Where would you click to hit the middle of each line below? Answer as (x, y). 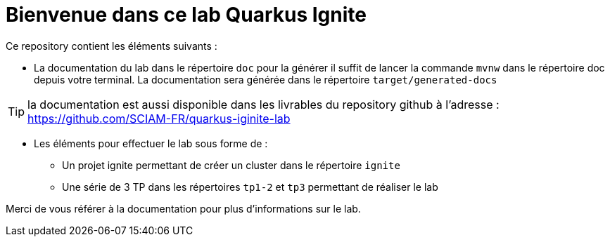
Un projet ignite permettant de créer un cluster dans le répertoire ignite (231, 165)
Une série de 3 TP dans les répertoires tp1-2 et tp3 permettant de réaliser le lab (250, 187)
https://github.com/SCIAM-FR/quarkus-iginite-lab (159, 118)
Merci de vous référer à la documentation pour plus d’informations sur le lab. (183, 208)
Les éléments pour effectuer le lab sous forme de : (151, 143)
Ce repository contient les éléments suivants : (112, 46)
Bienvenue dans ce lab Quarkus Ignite (186, 15)
